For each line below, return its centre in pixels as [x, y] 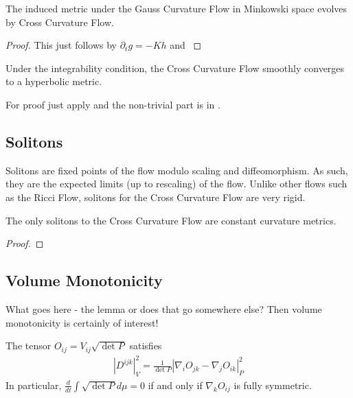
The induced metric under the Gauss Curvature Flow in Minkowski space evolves [176, 8]
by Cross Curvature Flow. [60, 22]
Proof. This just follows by [61, 45]
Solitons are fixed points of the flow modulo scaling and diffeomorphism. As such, [177, 170]
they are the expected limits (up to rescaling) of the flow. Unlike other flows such [176, 184]
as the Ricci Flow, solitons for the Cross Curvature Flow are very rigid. [156, 197]
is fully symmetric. [273, 385]
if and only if [175, 385]
